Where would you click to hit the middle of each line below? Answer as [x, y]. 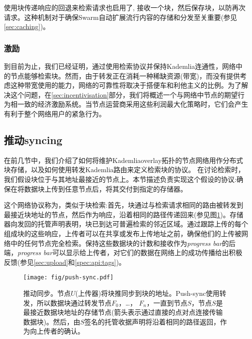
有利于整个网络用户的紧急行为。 [55, 113]
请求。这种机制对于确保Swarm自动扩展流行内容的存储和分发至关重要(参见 [121, 17]
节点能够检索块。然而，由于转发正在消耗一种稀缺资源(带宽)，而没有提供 [125, 75]
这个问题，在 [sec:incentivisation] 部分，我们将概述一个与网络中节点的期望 [124, 94]
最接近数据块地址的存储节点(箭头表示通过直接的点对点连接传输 [123, 312]
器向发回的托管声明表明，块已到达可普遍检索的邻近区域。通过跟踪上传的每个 [126, 224]
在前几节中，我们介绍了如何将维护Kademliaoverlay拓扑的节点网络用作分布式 [124, 160]
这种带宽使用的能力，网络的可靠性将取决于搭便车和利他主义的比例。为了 [126, 85]
